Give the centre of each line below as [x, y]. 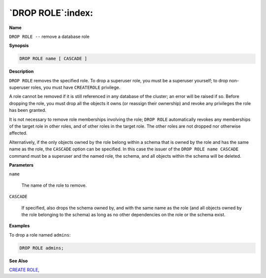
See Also [18, 261]
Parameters [21, 165]
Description [21, 71]
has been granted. [28, 110]
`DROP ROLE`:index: [51, 13]
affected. [18, 133]
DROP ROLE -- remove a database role [49, 36]
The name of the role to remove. [54, 185]
